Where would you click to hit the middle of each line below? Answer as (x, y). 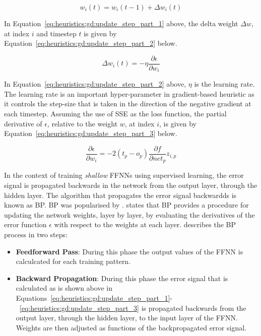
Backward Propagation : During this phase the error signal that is (122, 278)
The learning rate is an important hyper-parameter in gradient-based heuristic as (129, 93)
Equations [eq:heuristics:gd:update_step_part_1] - (94, 297)
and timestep (56, 33)
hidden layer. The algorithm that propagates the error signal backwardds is (120, 195)
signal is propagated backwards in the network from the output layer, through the (131, 185)
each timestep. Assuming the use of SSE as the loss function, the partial (115, 114)
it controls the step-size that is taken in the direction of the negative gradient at (128, 104)
